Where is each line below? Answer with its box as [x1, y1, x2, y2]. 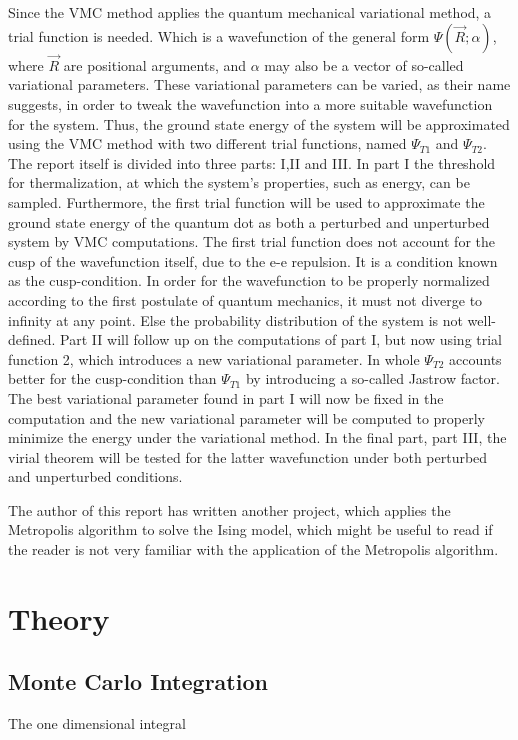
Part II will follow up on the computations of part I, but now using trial [60, 329, 503, 350]
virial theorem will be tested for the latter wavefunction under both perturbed [8, 446, 488, 467]
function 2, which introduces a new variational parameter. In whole [8, 348, 420, 369]
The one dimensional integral [8, 713, 186, 734]
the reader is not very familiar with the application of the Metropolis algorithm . [8, 539, 499, 560]
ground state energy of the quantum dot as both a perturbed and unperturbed [8, 211, 490, 232]
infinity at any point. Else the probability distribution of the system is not [8, 309, 463, 330]
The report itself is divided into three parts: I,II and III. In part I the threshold [8, 152, 496, 173]
